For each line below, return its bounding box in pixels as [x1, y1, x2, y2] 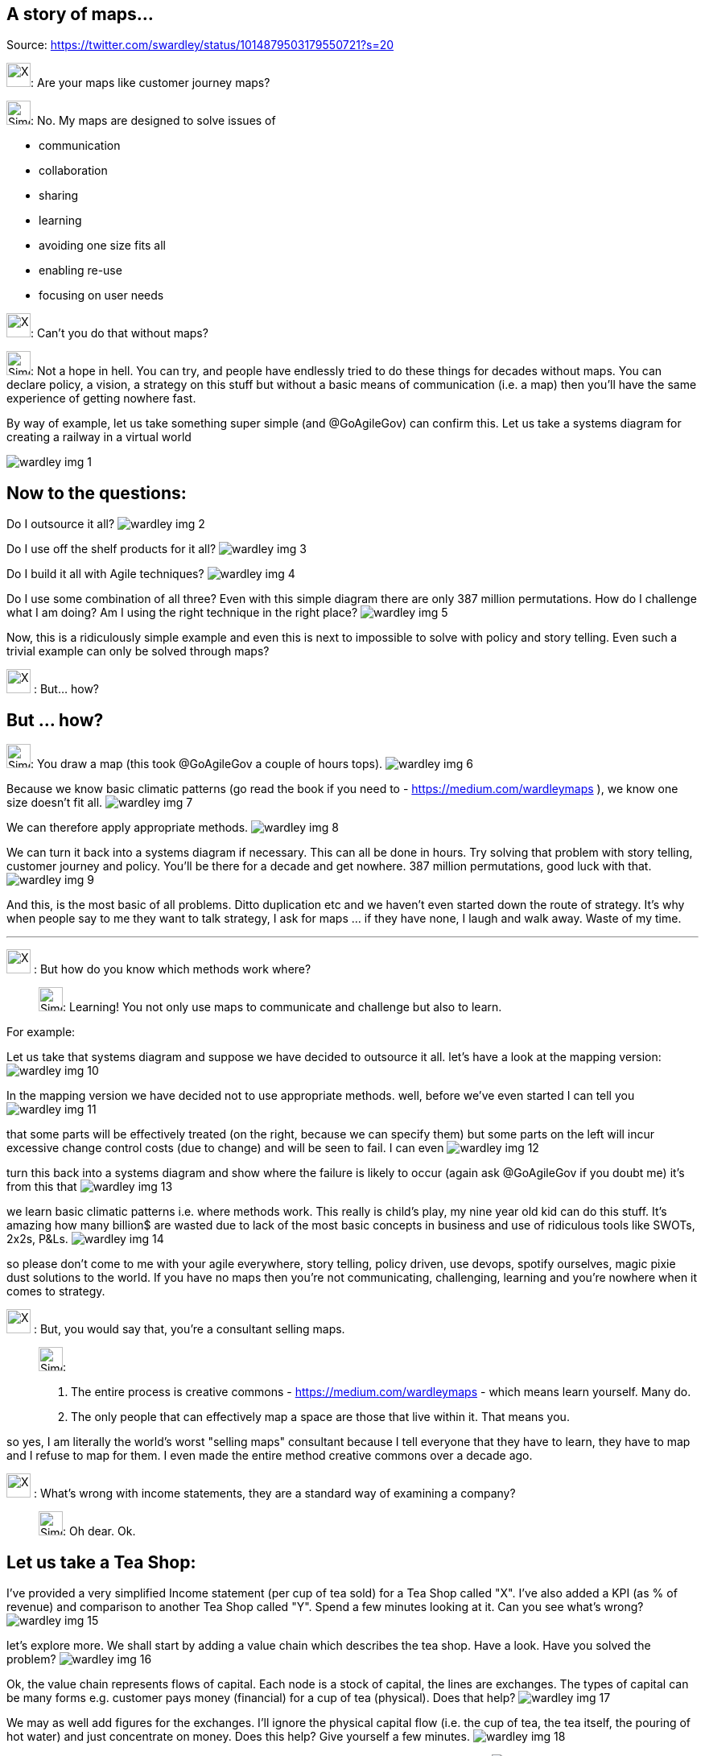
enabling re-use [39, 263, 122, 278]
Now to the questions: [6, 482, 187, 503]
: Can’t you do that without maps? [31, 326, 208, 341]
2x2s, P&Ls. [6, 1232, 68, 1246]
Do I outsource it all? [6, 517, 115, 531]
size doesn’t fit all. [6, 795, 103, 810]
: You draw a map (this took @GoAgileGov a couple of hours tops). [31, 757, 383, 771]
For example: [6, 1025, 76, 1039]
